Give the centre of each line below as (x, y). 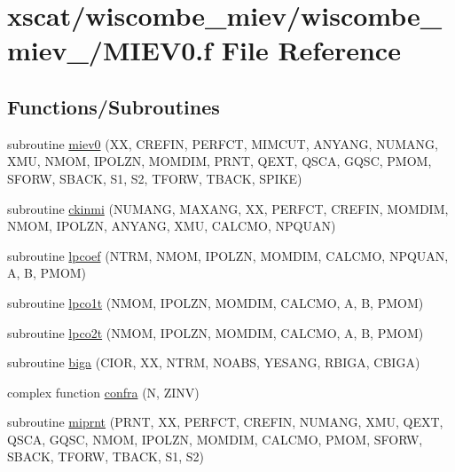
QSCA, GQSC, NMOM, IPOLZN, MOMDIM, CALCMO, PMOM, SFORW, (215, 439)
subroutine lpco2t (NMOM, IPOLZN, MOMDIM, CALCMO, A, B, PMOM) (216, 332)
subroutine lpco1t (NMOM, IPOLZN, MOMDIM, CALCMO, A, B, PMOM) (216, 302)
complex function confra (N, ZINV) (103, 392)
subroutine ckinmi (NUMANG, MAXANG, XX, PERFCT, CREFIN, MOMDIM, (228, 208)
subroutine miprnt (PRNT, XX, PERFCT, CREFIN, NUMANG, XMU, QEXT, (225, 422)
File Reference (311, 50)
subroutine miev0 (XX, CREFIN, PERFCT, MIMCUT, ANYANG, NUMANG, (223, 143)
